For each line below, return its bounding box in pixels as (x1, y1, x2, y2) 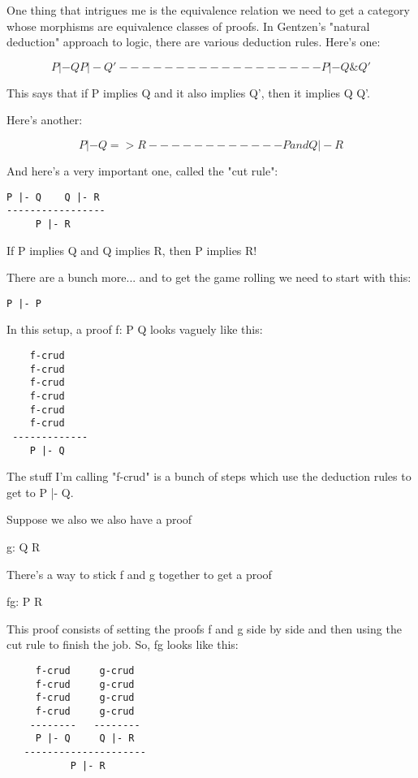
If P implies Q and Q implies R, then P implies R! (6, 241, 257, 258)
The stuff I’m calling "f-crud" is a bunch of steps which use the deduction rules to (6, 468, 412, 485)
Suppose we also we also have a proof (6, 511, 192, 528)
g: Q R (6, 538, 41, 555)
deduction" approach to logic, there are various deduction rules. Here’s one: (6, 33, 381, 50)
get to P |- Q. (6, 483, 74, 500)
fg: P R (6, 593, 43, 610)
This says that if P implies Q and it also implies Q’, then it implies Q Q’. (6, 84, 370, 101)
